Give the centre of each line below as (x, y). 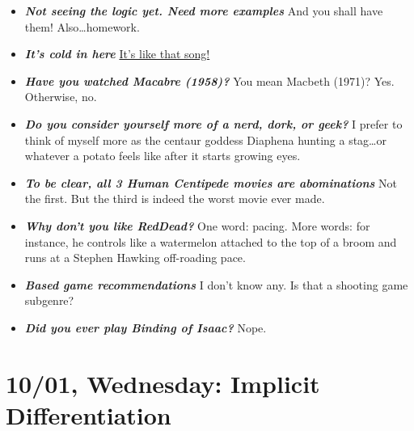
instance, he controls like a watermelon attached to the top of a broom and (211, 241)
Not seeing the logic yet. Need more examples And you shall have (204, 11)
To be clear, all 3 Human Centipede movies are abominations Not (211, 182)
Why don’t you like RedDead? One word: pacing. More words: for (197, 225)
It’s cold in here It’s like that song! (117, 54)
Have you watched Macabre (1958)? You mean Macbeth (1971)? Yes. (209, 80)
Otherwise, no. (61, 97)
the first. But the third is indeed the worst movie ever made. (175, 199)
